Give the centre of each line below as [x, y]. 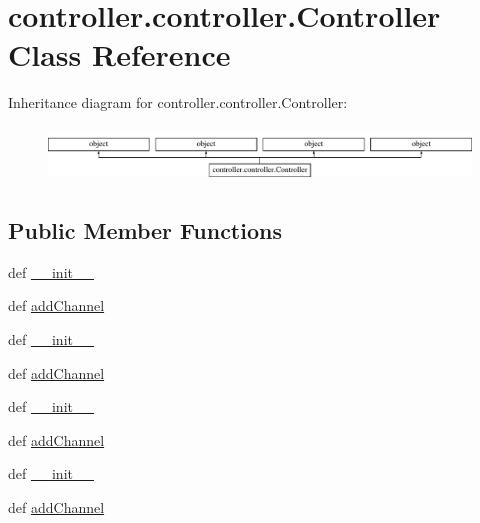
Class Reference [119, 54]
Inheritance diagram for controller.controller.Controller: [178, 102]
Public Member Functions [145, 230]
